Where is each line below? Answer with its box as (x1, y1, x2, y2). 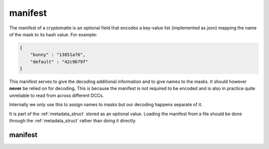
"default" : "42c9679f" (30, 59, 88, 65)
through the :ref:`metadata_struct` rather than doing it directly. (9, 118, 136, 124)
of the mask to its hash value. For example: (9, 31, 97, 37)
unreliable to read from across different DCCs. (9, 92, 104, 98)
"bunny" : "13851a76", (30, 52, 86, 58)
